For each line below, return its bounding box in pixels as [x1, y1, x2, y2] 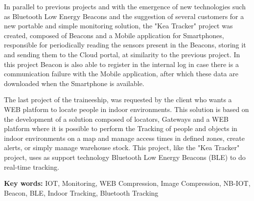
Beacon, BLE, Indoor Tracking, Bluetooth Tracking [4, 187, 159, 198]
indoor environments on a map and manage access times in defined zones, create [4, 133, 245, 143]
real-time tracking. [4, 161, 59, 172]
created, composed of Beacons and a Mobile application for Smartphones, [4, 30, 224, 40]
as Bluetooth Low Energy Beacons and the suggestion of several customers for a [4, 11, 244, 21]
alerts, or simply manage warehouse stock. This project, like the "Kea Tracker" [4, 142, 240, 153]
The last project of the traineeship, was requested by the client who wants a [4, 94, 232, 105]
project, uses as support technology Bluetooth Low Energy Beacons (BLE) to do [4, 152, 246, 162]
